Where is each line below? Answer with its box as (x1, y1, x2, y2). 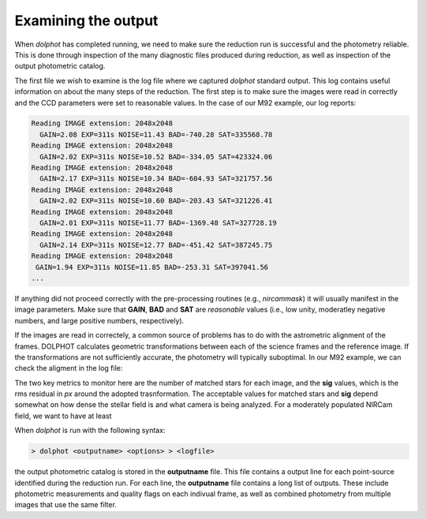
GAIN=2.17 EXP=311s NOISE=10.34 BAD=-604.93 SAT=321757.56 (39, 174, 273, 183)
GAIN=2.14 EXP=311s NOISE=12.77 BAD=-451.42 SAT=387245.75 (39, 241, 273, 249)
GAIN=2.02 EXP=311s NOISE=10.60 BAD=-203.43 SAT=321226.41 (39, 196, 273, 205)
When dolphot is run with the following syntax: (14, 426, 166, 435)
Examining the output (14, 12, 159, 29)
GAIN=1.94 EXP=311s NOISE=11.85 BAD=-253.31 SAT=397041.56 (35, 263, 269, 271)
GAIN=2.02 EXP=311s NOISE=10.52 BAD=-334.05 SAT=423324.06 (39, 152, 273, 161)
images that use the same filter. (14, 500, 118, 510)
